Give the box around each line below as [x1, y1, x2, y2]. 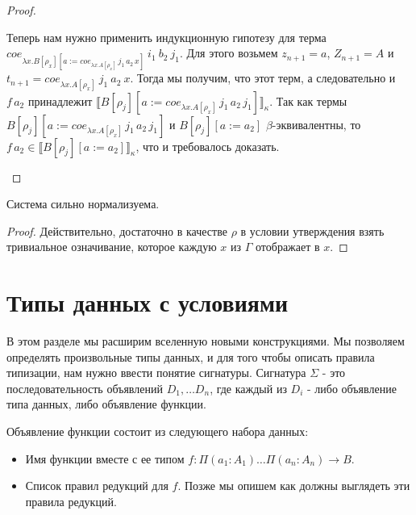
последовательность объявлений [6, 379, 163, 396]
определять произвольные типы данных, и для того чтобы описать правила [6, 348, 375, 365]
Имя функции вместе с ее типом [25, 450, 185, 467]
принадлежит [27, 92, 93, 109]
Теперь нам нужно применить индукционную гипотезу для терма [6, 28, 327, 45]
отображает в [256, 238, 320, 255]
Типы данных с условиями [6, 286, 289, 319]
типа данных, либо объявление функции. [6, 396, 206, 412]
